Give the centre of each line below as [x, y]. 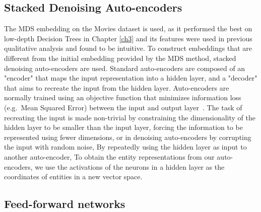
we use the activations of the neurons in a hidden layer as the [130, 166]
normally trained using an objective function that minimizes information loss [123, 97]
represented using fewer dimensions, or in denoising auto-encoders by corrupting [128, 137]
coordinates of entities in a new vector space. [73, 176]
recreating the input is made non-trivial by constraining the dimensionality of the [130, 117]
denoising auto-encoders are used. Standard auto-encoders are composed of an [125, 68]
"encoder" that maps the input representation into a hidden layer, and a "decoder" [131, 78]
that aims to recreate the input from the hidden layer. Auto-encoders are [117, 87]
